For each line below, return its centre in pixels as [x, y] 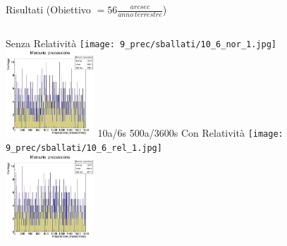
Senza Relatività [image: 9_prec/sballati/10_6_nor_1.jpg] [141, 43]
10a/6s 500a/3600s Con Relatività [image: [190, 133]
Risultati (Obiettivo [48, 9]
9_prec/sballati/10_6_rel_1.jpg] [84, 148]
